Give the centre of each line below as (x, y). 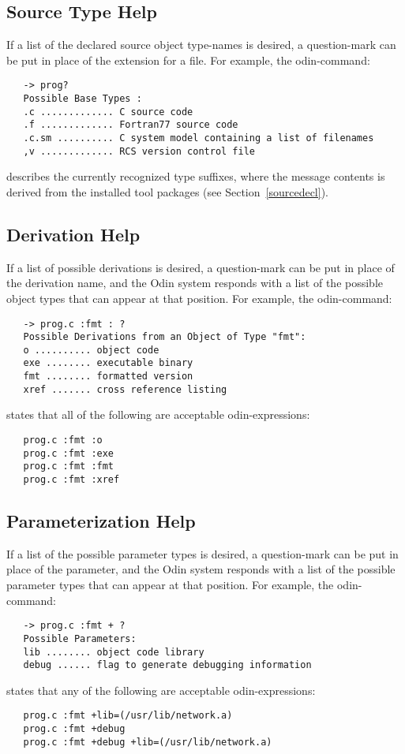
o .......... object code (91, 350)
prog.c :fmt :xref (71, 480)
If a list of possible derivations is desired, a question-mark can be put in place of (201, 267)
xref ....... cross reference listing (125, 389)
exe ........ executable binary (108, 363)
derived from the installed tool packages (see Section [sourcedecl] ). (167, 191)
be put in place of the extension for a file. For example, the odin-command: (188, 60)
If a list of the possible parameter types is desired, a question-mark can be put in (202, 553)
